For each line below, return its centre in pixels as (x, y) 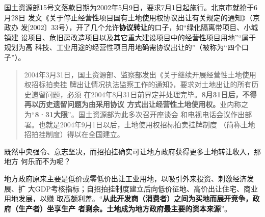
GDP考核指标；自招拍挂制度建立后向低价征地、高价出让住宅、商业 (146, 188)
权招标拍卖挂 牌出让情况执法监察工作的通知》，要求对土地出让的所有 (138, 84)
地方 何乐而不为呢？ (37, 161)
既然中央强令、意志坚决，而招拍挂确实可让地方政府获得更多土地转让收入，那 (132, 151)
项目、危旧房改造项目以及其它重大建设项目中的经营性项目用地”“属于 (142, 37)
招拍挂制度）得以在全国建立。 (74, 134)
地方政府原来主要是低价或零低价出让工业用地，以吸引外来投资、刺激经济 (125, 178)
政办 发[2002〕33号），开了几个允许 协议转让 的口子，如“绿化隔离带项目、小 (128, 27)
